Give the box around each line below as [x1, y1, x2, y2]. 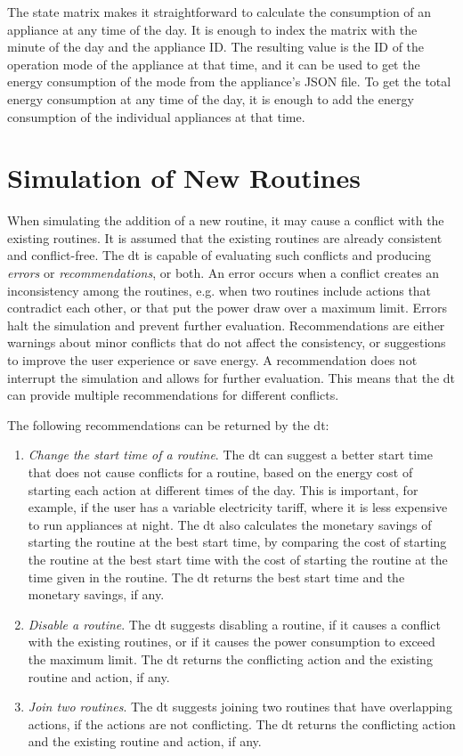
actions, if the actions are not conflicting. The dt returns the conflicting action [28, 714, 456, 733]
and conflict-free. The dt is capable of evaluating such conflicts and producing [7, 246, 431, 264]
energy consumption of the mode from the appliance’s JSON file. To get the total [7, 72, 451, 91]
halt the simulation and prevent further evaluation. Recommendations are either [7, 315, 445, 334]
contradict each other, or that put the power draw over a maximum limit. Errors [7, 298, 448, 317]
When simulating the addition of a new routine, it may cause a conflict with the [7, 211, 444, 230]
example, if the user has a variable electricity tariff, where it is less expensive [28, 498, 448, 516]
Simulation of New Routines [7, 159, 361, 196]
